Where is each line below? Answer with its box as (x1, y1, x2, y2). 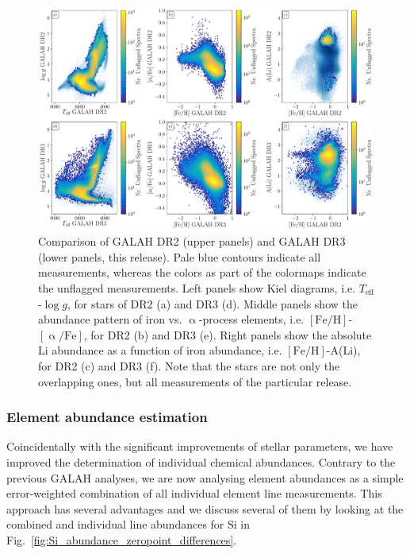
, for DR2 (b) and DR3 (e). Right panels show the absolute (83, 326, 372, 343)
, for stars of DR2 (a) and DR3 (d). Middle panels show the (67, 295, 358, 312)
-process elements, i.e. (198, 311, 305, 327)
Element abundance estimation (6, 407, 208, 427)
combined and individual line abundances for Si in (6, 516, 251, 533)
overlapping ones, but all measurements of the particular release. (38, 373, 352, 389)
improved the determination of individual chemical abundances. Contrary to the (6, 453, 396, 470)
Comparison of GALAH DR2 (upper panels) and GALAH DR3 (38, 233, 346, 250)
